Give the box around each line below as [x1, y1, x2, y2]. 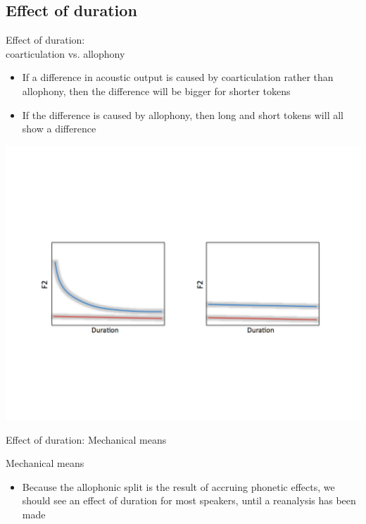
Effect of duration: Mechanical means [6, 432, 167, 447]
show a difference [22, 121, 96, 136]
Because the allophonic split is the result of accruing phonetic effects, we [22, 479, 335, 494]
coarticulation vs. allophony [6, 46, 125, 61]
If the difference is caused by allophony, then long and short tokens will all [22, 107, 343, 122]
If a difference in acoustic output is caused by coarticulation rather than [22, 70, 334, 85]
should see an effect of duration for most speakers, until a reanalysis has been [22, 493, 356, 508]
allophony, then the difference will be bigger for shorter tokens [22, 83, 291, 98]
